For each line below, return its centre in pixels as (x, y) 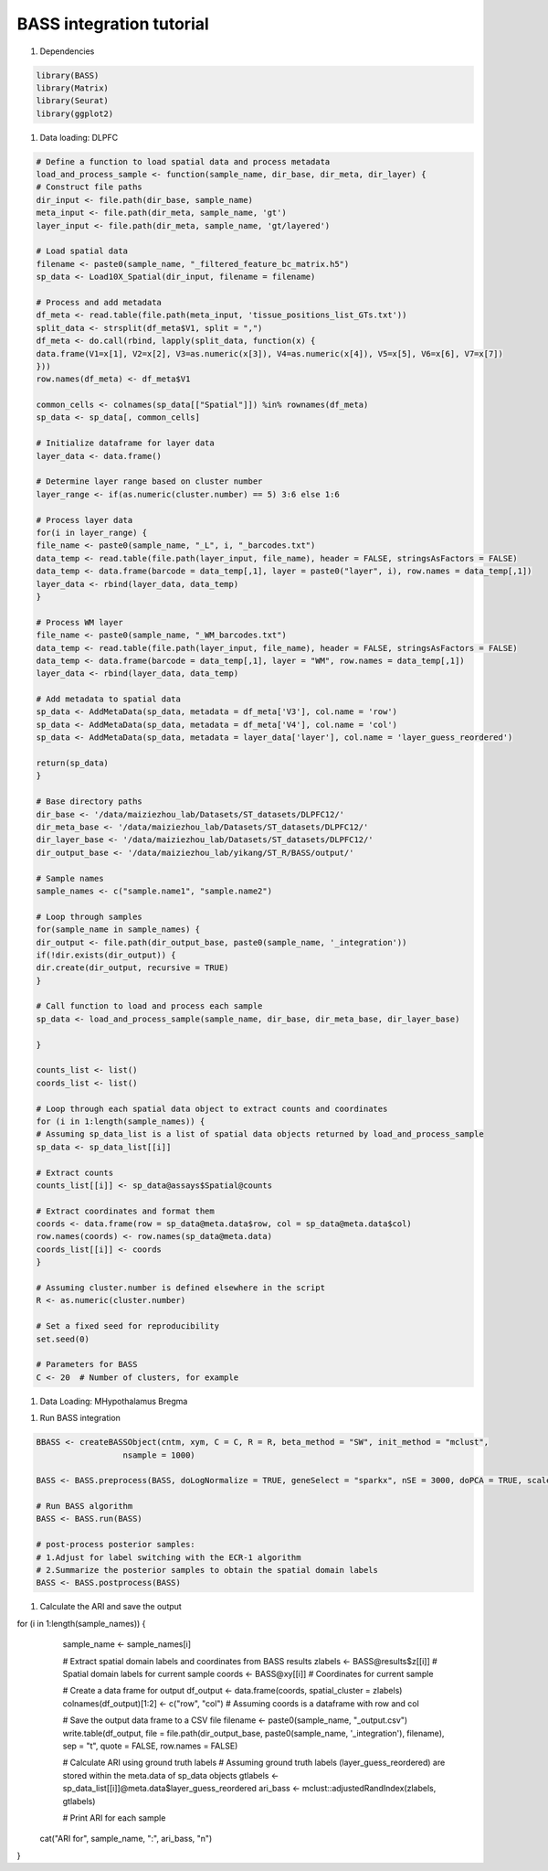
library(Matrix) (73, 88)
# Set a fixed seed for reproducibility (127, 1326)
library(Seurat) (73, 101)
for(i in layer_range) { (92, 533)
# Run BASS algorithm (84, 1506)
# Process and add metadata (99, 302)
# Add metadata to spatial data (109, 699)
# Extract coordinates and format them (125, 1211)
